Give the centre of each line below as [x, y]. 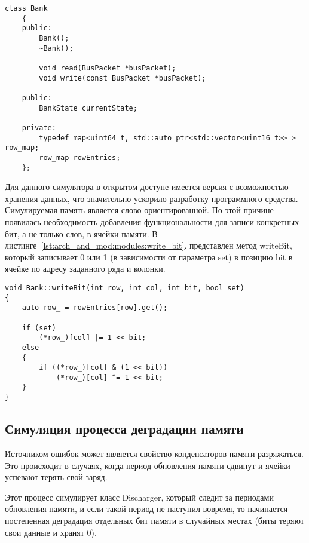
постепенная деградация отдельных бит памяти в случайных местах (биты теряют [154, 520]
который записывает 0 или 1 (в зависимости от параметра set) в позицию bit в [149, 257]
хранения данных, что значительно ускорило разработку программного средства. [152, 198]
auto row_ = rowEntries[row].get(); [95, 308]
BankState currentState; [88, 108]
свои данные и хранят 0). [51, 532]
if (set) [39, 328]
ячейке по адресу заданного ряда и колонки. [85, 269]
